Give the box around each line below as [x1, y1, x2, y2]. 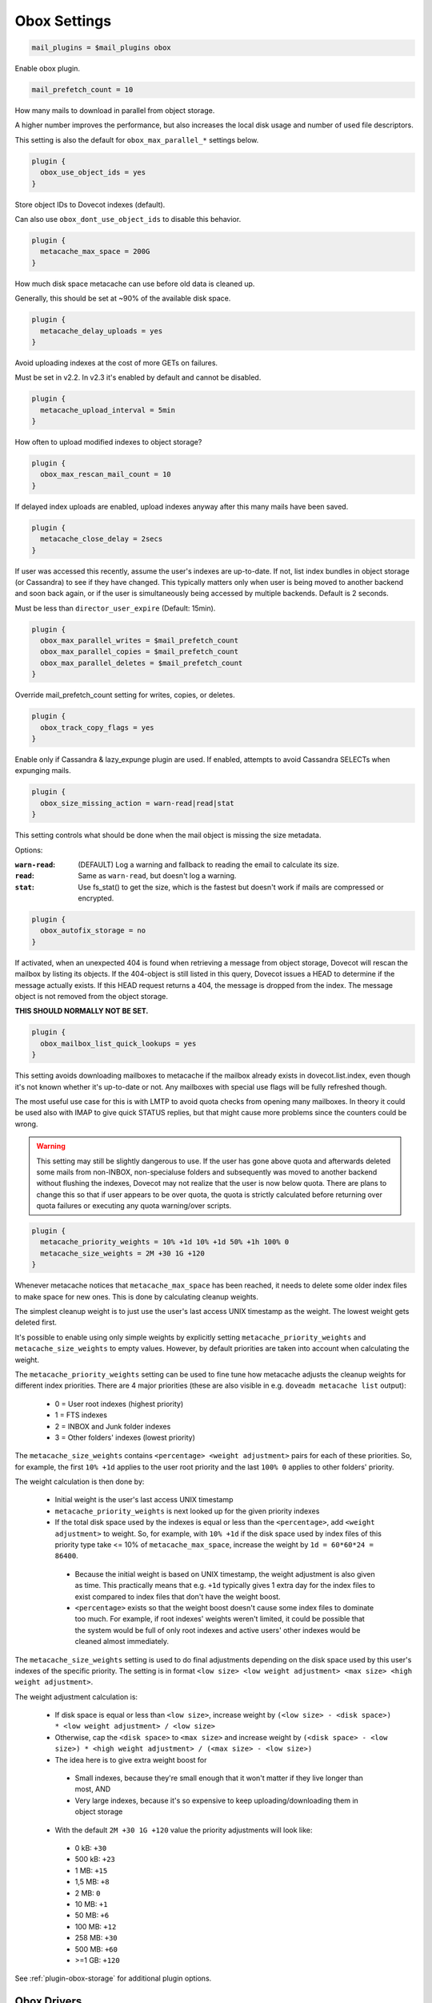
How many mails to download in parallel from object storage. [14, 106, 215, 115]
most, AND [74, 1784, 111, 1794]
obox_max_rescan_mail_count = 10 [40, 470, 171, 479]
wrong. [14, 1118, 38, 1129]
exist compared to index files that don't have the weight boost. [74, 1591, 281, 1602]
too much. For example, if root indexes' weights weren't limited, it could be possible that [74, 1614, 366, 1624]
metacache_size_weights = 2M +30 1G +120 [40, 1248, 206, 1258]
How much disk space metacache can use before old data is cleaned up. [14, 279, 255, 288]
